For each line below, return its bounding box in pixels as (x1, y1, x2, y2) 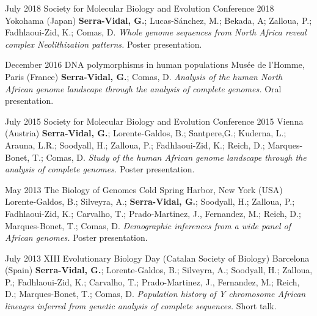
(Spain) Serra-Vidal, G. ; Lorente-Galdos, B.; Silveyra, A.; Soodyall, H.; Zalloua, (5, 263, 313, 276)
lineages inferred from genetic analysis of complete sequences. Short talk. (5, 299, 277, 312)
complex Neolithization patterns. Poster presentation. (5, 37, 202, 50)
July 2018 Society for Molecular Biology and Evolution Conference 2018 (5, 2, 274, 14)
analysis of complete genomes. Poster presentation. (5, 163, 195, 175)
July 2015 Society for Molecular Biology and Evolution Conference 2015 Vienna (5, 114, 304, 127)
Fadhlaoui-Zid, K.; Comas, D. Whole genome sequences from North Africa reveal (5, 26, 307, 39)
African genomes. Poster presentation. (5, 231, 148, 244)
